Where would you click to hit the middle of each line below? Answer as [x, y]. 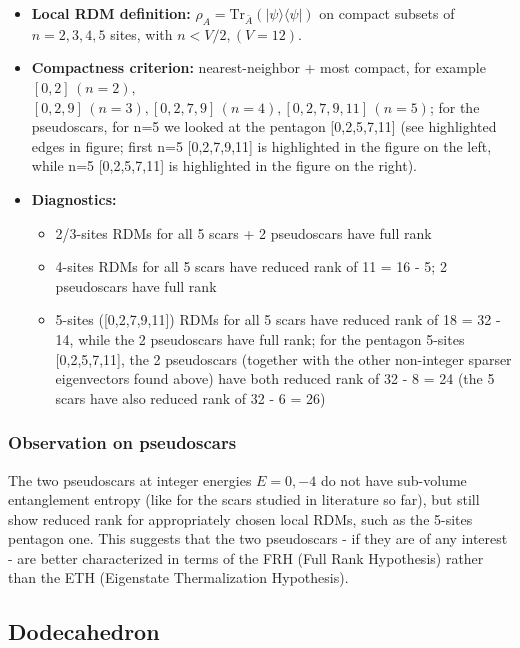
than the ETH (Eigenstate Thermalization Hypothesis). [178, 577]
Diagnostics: [74, 198]
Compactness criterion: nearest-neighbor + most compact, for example [258, 67]
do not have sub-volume [393, 479]
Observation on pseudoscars [122, 442]
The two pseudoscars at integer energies [130, 479]
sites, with [141, 33]
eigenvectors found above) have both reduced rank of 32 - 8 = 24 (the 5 [275, 378]
